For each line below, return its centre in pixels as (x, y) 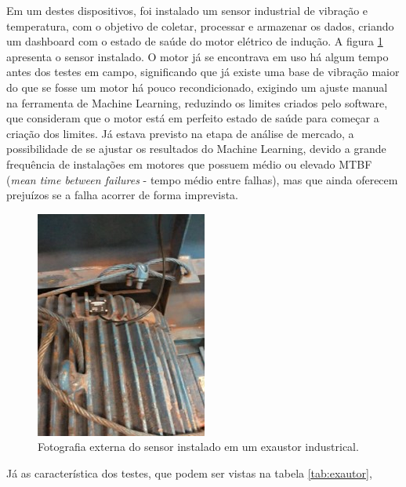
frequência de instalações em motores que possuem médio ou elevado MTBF (189, 164)
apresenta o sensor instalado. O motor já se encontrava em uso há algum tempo (198, 56)
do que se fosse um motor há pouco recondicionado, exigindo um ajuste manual (197, 87)
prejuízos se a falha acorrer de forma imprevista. (123, 195)
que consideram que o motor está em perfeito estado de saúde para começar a (193, 118)
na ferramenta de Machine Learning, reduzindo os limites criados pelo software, (197, 102)
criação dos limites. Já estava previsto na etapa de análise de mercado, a (180, 133)
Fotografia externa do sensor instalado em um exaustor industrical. (198, 447)
